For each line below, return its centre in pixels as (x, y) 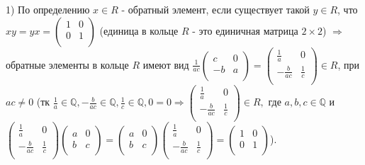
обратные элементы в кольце (67, 64)
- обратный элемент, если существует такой (215, 9)
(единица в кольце (139, 30)
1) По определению (48, 9)
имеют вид (166, 64)
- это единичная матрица (245, 30)
